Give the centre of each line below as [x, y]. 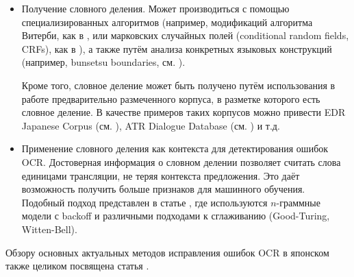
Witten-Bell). [49, 229]
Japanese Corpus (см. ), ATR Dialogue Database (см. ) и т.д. [151, 125]
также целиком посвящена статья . [77, 266]
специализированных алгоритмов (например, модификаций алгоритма [167, 22]
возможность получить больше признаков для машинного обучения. [163, 189]
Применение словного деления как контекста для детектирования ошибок [175, 148]
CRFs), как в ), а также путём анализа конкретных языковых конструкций [177, 48]
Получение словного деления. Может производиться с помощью [155, 8]
